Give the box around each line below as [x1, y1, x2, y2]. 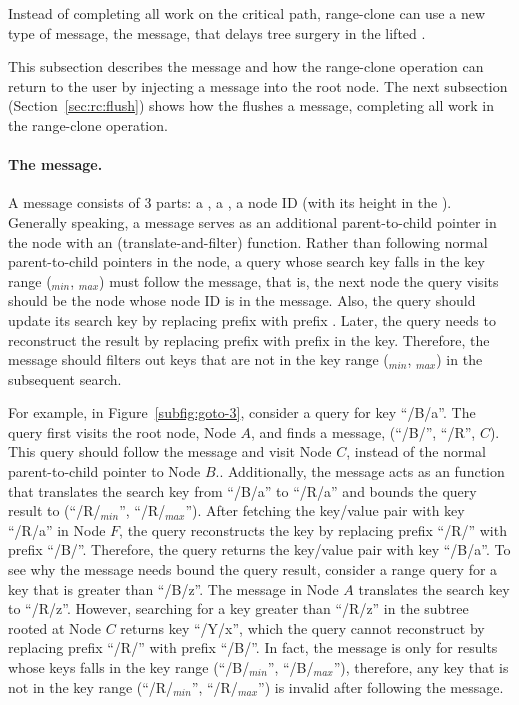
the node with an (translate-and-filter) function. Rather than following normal [8, 231, 488, 252]
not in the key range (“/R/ [8, 676, 174, 697]
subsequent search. [8, 368, 122, 389]
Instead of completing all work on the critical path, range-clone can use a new [8, 3, 486, 23]
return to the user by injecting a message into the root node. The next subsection [8, 75, 508, 96]
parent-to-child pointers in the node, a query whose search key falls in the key [8, 251, 485, 272]
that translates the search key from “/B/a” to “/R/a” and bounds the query [8, 480, 477, 501]
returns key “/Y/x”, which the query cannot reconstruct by [120, 617, 485, 638]
